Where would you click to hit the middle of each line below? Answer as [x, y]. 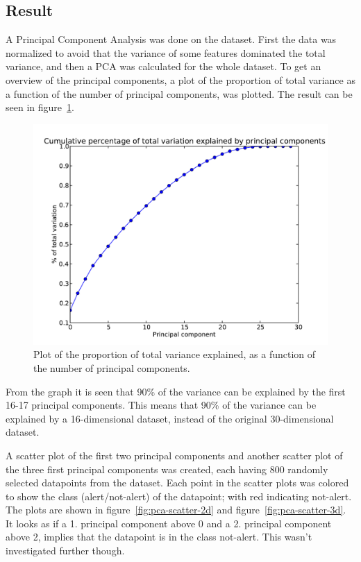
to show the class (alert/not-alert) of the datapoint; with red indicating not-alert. [179, 496]
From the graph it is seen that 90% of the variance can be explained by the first [176, 391]
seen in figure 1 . [40, 107]
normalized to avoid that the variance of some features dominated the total [166, 52]
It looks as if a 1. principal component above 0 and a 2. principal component [169, 523]
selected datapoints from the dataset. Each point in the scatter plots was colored [177, 483]
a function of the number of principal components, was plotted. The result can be [179, 93]
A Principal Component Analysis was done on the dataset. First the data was [171, 39]
